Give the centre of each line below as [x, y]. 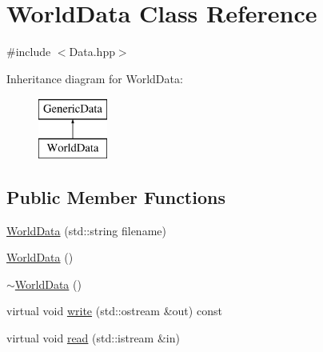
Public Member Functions [116, 196]
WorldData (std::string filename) [86, 230]
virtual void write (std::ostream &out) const [114, 311]
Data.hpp [92, 52]
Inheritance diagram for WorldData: [95, 78]
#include [29, 52]
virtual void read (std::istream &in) [93, 338]
